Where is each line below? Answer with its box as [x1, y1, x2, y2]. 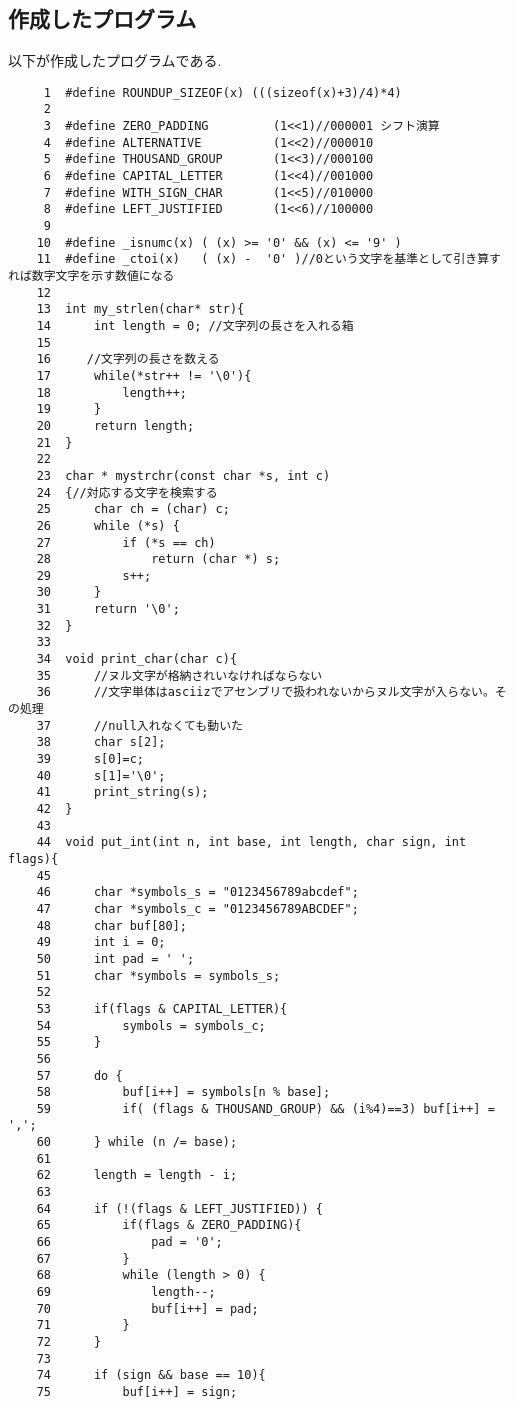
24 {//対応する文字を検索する [36, 485, 218, 500]
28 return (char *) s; [36, 552, 281, 567]
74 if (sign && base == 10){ [36, 1368, 266, 1383]
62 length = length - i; [36, 1168, 238, 1183]
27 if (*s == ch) [36, 535, 216, 550]
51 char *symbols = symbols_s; [36, 968, 281, 983]
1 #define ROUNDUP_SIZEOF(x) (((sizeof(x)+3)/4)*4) [43, 85, 402, 100]
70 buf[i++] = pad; [36, 1301, 259, 1316]
